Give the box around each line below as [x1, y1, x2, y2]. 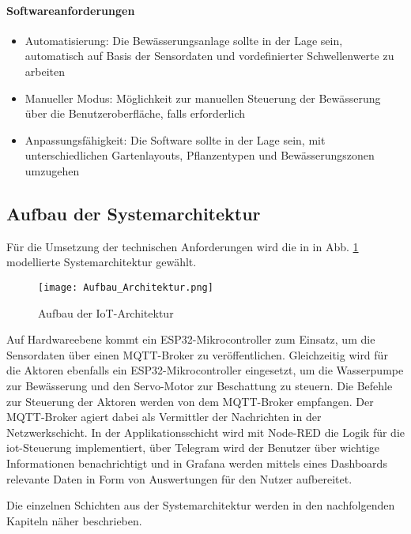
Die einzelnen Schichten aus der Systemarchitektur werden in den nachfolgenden [6, 497, 395, 513]
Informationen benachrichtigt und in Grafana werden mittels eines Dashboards [6, 454, 387, 471]
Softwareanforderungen [6, 2, 135, 18]
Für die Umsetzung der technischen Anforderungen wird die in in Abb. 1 [6, 238, 359, 254]
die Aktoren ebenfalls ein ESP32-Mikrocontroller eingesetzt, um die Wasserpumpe [6, 362, 404, 378]
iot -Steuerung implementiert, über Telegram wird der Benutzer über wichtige [6, 439, 379, 456]
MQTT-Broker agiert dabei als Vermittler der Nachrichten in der [6, 408, 322, 425]
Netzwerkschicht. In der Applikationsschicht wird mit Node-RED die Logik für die [6, 423, 405, 440]
